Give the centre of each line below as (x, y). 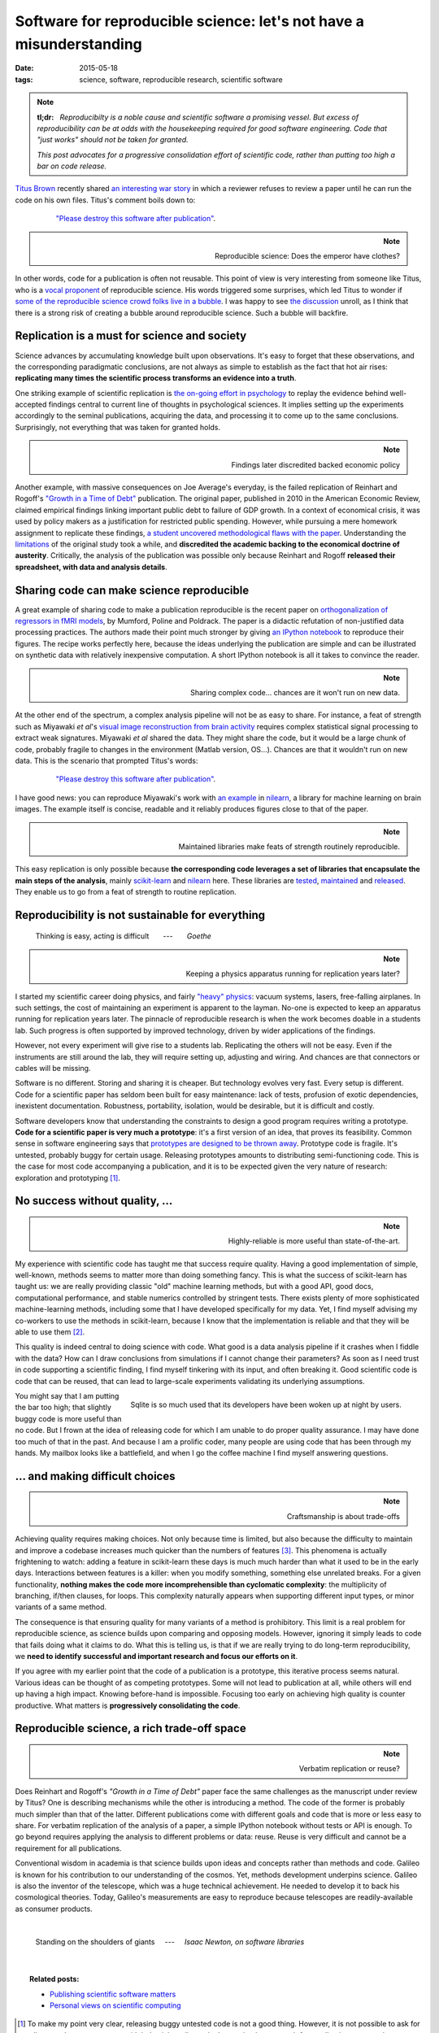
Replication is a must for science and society (131, 336)
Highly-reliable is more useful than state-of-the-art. (314, 1241)
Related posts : (54, 1979)
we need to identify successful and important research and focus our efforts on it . (156, 1656)
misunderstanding (78, 44)
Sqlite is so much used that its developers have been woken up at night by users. (266, 1404)
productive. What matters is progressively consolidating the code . (128, 1705)
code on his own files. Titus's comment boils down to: (105, 200)
